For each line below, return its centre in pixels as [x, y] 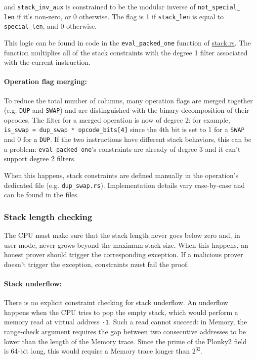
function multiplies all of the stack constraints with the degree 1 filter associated [126, 52]
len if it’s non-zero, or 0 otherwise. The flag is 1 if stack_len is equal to [114, 16]
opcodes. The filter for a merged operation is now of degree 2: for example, [117, 119]
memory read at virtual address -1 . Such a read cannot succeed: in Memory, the [126, 322]
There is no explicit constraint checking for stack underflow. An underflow [116, 302]
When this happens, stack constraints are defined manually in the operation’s [121, 175]
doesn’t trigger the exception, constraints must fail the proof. [97, 264]
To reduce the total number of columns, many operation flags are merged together [128, 100]
